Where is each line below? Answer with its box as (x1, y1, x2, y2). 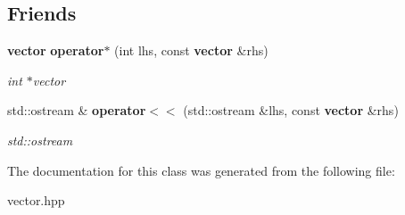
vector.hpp (7, 191, 65, 210)
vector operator (7, 41, 104, 60)
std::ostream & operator (7, 101, 146, 120)
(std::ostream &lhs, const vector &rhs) (183, 101, 399, 120)
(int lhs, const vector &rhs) (114, 41, 269, 60)
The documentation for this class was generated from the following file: (7, 161, 395, 179)
